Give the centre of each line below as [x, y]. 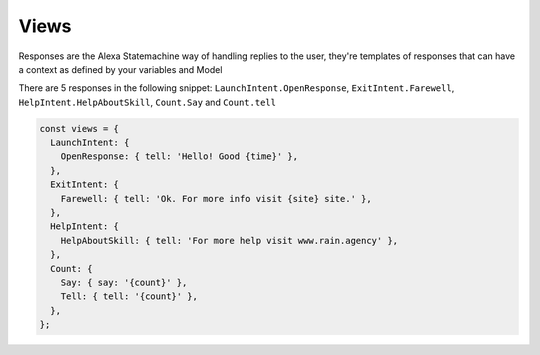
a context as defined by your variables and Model [120, 69]
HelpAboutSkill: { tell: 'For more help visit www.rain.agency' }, [229, 240]
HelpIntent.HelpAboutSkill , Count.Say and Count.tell [147, 102]
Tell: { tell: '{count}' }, [129, 296]
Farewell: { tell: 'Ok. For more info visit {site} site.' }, [216, 198]
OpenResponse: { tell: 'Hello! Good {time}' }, [179, 156]
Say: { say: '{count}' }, [124, 282]
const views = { [79, 128]
